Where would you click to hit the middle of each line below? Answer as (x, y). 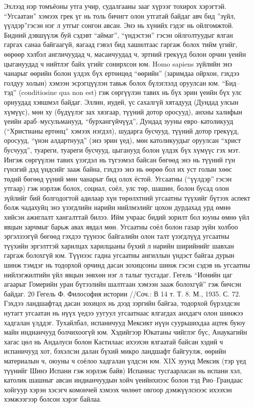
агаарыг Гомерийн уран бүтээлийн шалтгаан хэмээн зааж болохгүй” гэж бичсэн (123, 284)
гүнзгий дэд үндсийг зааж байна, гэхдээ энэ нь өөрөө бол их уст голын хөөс (118, 169)
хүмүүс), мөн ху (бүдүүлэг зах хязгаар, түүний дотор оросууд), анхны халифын (123, 111)
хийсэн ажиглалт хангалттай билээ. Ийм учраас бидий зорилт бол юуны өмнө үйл (127, 217)
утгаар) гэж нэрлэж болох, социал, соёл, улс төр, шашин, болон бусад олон (116, 188)
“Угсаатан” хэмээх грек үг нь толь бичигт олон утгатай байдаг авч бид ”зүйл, (120, 15)
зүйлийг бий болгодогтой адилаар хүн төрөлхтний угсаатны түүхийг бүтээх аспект (127, 197)
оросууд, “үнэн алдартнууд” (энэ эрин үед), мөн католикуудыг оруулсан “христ (123, 140)
